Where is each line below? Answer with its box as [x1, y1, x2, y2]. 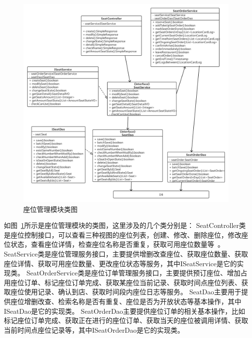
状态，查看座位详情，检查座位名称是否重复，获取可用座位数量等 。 [10, 239, 224, 249]
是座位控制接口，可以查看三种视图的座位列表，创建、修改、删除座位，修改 [4, 229, 241, 240]
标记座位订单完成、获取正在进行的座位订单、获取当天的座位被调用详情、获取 [4, 315, 248, 325]
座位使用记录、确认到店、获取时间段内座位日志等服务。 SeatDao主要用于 [10, 287, 241, 297]
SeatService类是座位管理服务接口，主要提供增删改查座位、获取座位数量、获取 [4, 249, 248, 259]
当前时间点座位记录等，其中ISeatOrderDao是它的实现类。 [4, 324, 185, 335]
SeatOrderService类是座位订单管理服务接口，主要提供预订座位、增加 [26, 268, 241, 278]
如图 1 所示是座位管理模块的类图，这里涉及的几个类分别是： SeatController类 [4, 220, 246, 230]
